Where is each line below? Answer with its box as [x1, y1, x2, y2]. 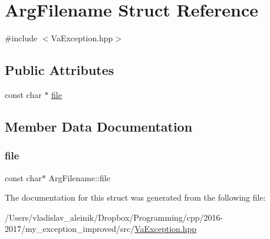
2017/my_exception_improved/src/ [5, 222, 135, 235]
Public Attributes [5, 61, 114, 79]
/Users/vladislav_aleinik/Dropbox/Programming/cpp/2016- [5, 211, 223, 223]
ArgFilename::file [48, 171, 110, 184]
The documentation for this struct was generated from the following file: [5, 191, 266, 204]
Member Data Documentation [5, 117, 193, 135]
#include [5, 32, 38, 44]
